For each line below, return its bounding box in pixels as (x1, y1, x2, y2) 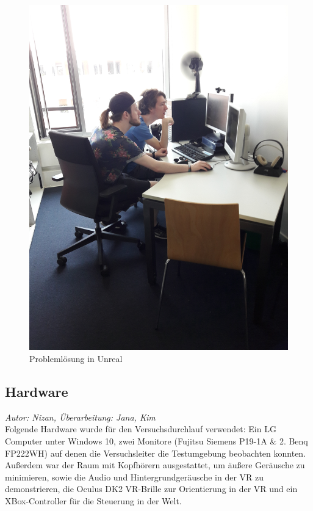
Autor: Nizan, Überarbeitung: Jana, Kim (5, 410, 156, 423)
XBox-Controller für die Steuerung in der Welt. (5, 494, 182, 507)
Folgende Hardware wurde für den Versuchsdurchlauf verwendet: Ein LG (5, 422, 276, 435)
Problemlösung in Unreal (29, 352, 123, 364)
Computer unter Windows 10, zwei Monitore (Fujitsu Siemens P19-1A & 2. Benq (5, 434, 308, 447)
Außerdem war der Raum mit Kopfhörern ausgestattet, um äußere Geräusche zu (5, 458, 305, 471)
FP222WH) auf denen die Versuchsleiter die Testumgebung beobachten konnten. (5, 446, 306, 459)
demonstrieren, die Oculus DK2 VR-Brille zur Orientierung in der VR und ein (5, 482, 298, 495)
